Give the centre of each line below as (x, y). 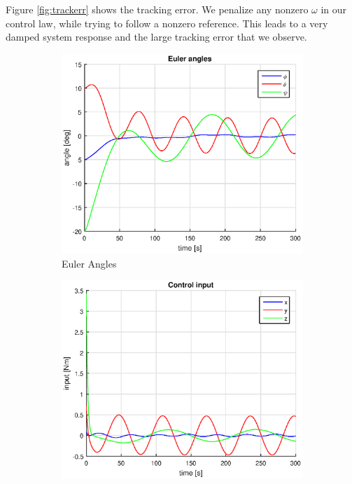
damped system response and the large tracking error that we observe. (156, 37)
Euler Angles (89, 263)
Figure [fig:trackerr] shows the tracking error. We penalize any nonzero (157, 9)
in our (334, 9)
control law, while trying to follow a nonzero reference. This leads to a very (167, 23)
